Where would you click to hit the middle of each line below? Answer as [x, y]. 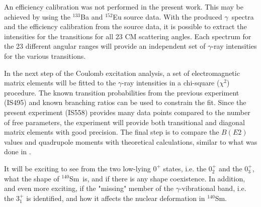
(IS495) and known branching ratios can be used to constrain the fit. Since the [125, 102]
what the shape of [32, 178]
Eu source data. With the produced [167, 16]
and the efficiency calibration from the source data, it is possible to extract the [125, 26]
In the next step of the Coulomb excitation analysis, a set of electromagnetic [122, 73]
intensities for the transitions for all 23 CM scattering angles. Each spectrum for [128, 36]
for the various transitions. [45, 56]
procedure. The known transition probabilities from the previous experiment [122, 92]
